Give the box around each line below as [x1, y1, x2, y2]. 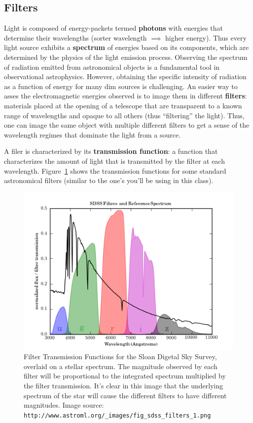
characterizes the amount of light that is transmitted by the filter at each [4, 155, 225, 166]
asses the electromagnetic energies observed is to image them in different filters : [4, 91, 247, 101]
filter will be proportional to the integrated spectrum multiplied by [24, 371, 226, 381]
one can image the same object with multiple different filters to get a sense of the [4, 120, 250, 130]
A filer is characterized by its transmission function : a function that [4, 146, 218, 156]
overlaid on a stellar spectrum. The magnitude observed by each [24, 361, 217, 371]
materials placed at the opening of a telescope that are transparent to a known [4, 100, 242, 110]
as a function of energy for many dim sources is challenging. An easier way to [4, 81, 238, 91]
